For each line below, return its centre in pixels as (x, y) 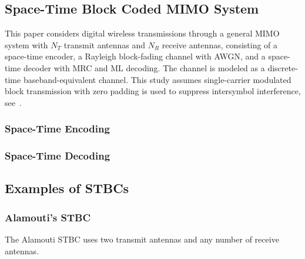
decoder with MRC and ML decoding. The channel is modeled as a (144, 67)
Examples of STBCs (67, 188)
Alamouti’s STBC (48, 217)
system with (26, 44)
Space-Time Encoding (57, 129)
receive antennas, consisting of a (220, 44)
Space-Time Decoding (58, 156)
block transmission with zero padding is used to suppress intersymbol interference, (153, 91)
